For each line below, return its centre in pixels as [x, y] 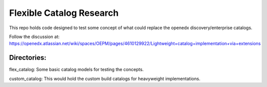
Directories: [28, 58]
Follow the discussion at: [34, 37]
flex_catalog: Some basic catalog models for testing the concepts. [76, 70]
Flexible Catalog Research [64, 13]
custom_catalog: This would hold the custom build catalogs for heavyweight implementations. [105, 79]
